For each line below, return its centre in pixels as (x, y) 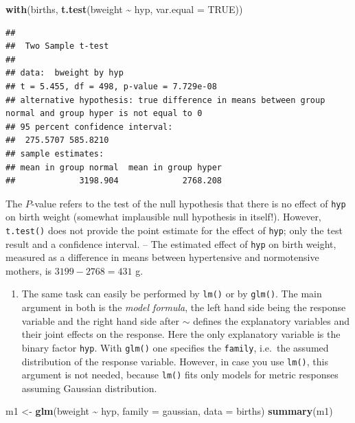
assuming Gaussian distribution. (89, 388)
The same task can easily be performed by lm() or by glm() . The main (172, 294)
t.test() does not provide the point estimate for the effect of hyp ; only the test (174, 230)
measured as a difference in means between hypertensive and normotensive (162, 257)
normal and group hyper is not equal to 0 (104, 114)
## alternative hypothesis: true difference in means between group (165, 100)
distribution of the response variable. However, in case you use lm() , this (175, 361)
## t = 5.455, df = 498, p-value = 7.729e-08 (111, 86)
